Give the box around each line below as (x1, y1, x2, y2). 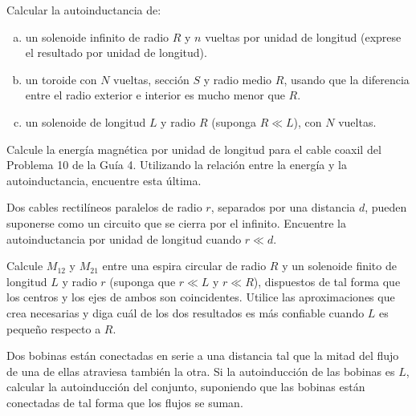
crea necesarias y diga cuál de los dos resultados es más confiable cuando (6, 304, 365, 321)
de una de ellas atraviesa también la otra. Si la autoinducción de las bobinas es (6, 362, 395, 379)
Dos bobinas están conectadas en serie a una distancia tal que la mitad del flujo (6, 347, 399, 364)
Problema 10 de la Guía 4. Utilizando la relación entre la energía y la (6, 156, 347, 173)
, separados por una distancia (210, 199, 356, 216)
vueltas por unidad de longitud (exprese (205, 28, 402, 45)
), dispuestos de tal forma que (253, 273, 401, 289)
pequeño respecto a (6, 320, 101, 337)
